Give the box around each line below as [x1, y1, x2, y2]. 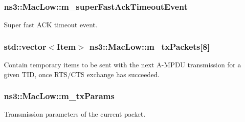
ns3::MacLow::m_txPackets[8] [89, 40, 210, 52]
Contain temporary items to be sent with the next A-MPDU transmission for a [4, 60, 242, 70]
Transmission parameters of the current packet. [4, 109, 146, 119]
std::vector [4, 40, 46, 52]
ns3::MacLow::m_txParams [4, 90, 114, 102]
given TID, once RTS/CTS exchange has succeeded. [4, 69, 160, 79]
